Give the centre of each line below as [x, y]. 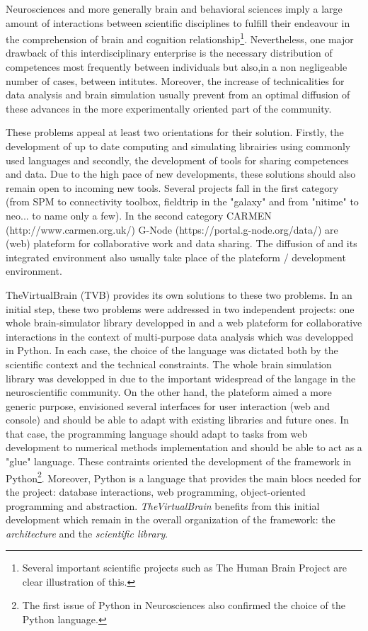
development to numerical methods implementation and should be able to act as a [184, 447]
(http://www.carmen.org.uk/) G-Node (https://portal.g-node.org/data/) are [172, 229]
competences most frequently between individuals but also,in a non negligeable [177, 67]
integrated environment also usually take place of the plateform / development [176, 257]
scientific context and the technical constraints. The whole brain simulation [169, 364]
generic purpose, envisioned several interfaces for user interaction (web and [168, 405]
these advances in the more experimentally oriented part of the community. [169, 108]
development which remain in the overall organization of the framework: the [171, 519]
